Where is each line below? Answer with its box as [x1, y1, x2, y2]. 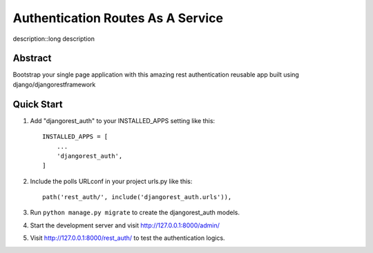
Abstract [12, 53, 52, 64]
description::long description [12, 35, 95, 43]
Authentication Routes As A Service [12, 10, 224, 26]
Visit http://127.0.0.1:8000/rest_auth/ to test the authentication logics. [30, 234, 225, 242]
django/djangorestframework [12, 80, 96, 88]
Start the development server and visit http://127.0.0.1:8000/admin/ [30, 221, 220, 229]
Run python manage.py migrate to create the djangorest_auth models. [30, 208, 240, 217]
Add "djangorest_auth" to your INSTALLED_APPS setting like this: [30, 116, 216, 124]
